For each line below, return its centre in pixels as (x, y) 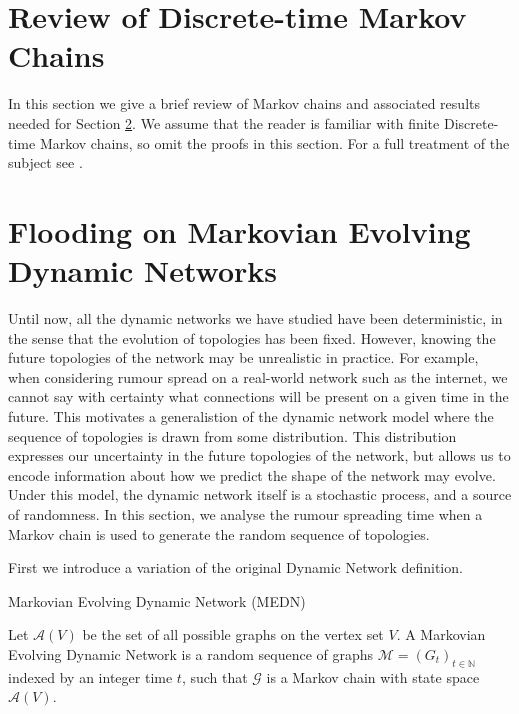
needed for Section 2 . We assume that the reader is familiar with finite (224, 122)
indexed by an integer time (90, 676)
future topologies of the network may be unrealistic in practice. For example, (243, 357)
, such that (214, 676)
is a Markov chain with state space (373, 676)
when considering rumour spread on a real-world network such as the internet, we (258, 376)
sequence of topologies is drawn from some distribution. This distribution (232, 435)
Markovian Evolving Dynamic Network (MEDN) (157, 600)
